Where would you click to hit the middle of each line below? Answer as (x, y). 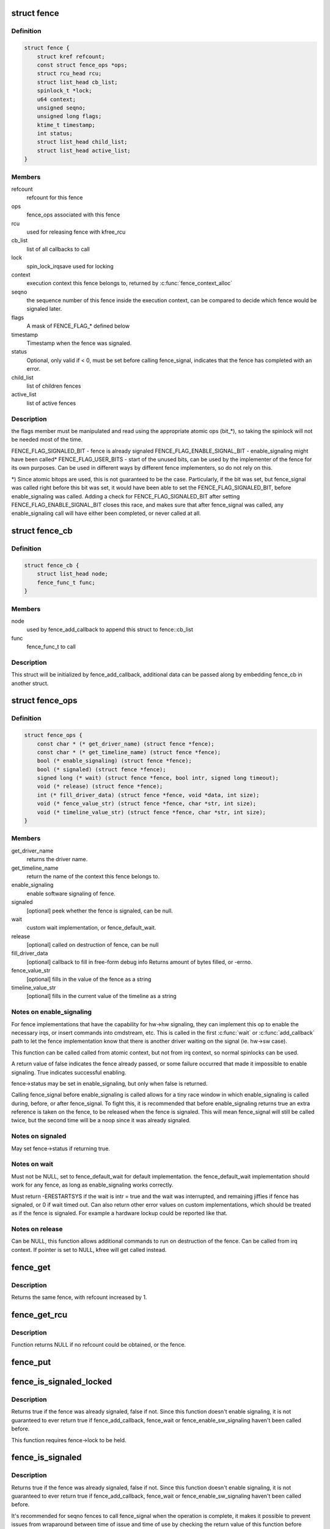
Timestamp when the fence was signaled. (79, 343)
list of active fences (51, 403)
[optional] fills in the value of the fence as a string (89, 979)
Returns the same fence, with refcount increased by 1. (79, 1297)
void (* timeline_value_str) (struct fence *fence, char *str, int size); (151, 812)
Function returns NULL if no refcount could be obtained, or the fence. (99, 1345)
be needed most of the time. (47, 440)
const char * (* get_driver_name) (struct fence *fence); (126, 744)
